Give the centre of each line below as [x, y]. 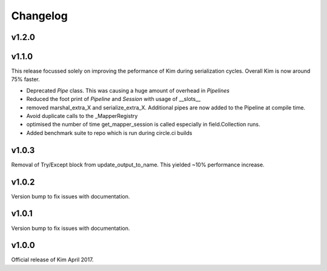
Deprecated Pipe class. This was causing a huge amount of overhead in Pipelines [128, 90]
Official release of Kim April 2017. [52, 260]
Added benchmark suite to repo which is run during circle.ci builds [109, 132]
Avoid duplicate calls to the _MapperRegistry [82, 116]
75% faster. [26, 79]
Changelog [39, 16]
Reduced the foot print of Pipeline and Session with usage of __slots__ [114, 99]
